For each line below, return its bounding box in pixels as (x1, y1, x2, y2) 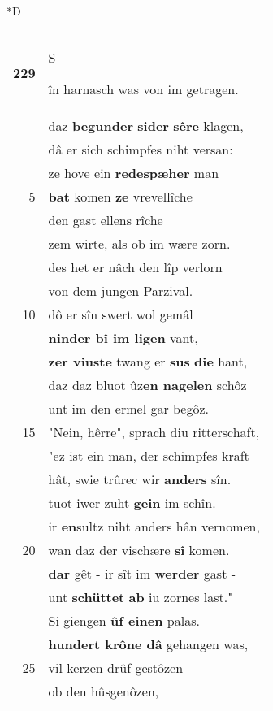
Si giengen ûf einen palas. (48, 610, 200, 630)
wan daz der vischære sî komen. (48, 540, 230, 559)
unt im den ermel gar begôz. (48, 398, 210, 418)
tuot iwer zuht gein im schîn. (48, 492, 216, 512)
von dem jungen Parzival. (48, 280, 193, 300)
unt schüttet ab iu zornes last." (48, 587, 233, 606)
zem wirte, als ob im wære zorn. (48, 233, 231, 253)
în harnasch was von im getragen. (48, 79, 239, 98)
